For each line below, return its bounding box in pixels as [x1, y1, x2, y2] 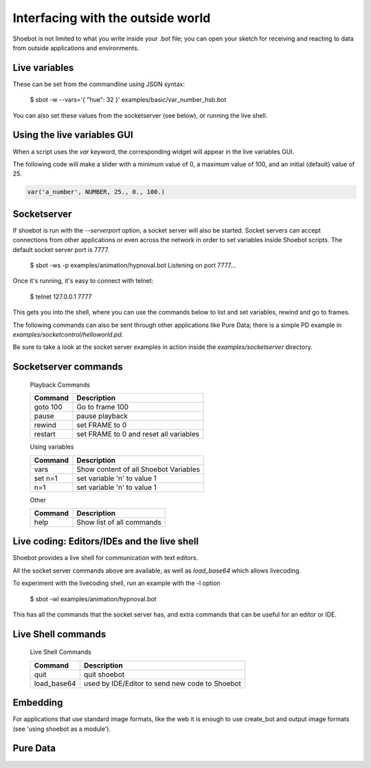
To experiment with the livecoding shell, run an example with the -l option [12, 579, 221, 588]
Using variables [30, 442, 74, 451]
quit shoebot [83, 670, 125, 679]
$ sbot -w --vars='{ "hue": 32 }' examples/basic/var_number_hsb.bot [30, 96, 227, 104]
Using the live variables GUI [12, 129, 133, 141]
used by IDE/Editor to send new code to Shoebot [83, 679, 242, 688]
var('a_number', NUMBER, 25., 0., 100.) [27, 188, 165, 196]
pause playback [76, 412, 128, 421]
